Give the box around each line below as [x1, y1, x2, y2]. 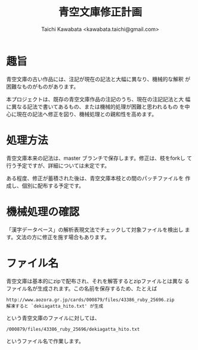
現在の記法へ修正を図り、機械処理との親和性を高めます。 [16, 110, 157, 117]
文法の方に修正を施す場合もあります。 [16, 233, 110, 240]
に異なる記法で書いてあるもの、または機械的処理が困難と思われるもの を [6, 103, 185, 110]
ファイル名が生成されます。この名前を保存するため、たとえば [6, 284, 157, 292]
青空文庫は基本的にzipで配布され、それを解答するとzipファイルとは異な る [6, 277, 190, 284]
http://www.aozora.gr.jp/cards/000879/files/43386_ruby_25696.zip [6, 296, 175, 303]
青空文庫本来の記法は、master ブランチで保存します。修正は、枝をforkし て [6, 154, 193, 162]
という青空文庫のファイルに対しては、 [6, 314, 100, 321]
